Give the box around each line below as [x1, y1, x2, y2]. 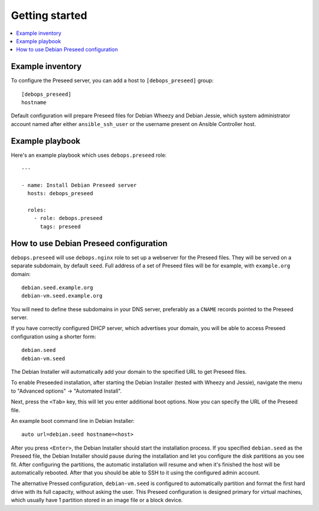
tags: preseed [40, 223, 81, 230]
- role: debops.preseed [33, 215, 103, 222]
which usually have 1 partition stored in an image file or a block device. [11, 497, 183, 504]
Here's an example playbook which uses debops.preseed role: [11, 151, 167, 159]
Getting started [11, 9, 87, 22]
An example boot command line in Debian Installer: [11, 417, 135, 424]
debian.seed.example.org [21, 284, 93, 291]
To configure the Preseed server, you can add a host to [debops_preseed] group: [11, 77, 214, 84]
